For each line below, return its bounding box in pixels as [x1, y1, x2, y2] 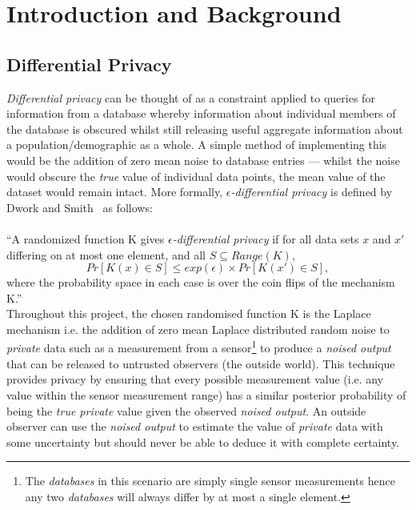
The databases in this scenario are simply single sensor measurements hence [25, 472, 395, 489]
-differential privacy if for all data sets [172, 230, 359, 247]
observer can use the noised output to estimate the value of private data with [6, 418, 383, 435]
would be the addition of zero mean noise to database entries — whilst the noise [6, 151, 400, 168]
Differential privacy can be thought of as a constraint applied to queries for [6, 89, 375, 106]
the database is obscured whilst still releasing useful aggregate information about [6, 120, 403, 137]
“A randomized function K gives [6, 230, 165, 247]
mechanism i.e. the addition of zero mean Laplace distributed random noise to [6, 320, 390, 337]
